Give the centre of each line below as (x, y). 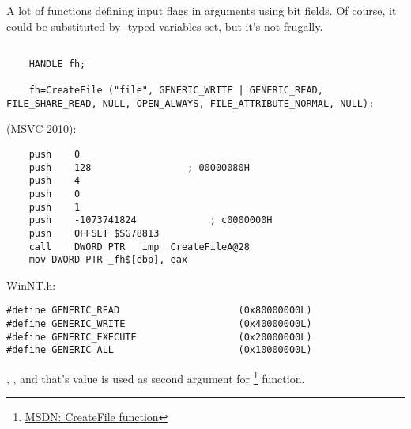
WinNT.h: (31, 285)
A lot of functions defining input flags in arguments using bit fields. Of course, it (202, 11)
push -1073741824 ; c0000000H (151, 220)
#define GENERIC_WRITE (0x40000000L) (159, 324)
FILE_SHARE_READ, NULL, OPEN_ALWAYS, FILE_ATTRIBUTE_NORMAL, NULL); (190, 103)
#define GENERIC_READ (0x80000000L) (159, 311)
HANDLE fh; (57, 64)
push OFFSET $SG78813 (94, 233)
